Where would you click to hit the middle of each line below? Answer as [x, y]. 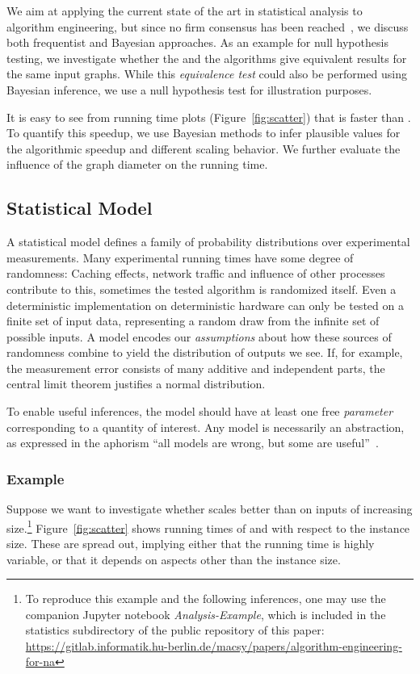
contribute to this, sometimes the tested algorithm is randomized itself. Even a [202, 289]
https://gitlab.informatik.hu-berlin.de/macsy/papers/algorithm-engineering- [214, 645]
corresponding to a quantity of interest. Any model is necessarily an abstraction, [206, 427]
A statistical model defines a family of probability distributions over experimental [208, 242]
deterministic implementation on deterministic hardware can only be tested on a [205, 305]
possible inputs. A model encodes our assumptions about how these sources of [199, 336]
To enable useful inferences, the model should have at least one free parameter [200, 411]
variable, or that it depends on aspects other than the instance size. [174, 559]
